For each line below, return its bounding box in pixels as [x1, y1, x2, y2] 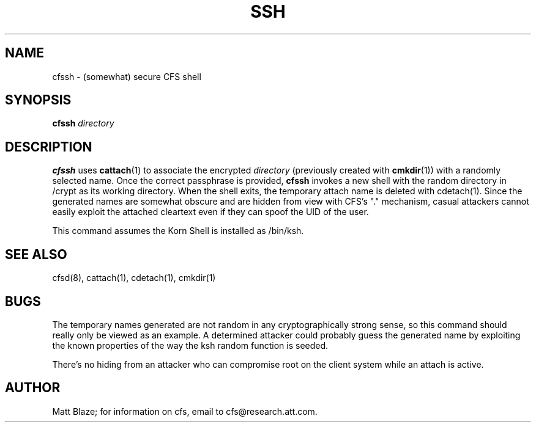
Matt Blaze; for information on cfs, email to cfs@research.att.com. [52, 406, 318, 417]
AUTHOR [5, 380, 61, 396]
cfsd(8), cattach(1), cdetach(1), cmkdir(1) [52, 272, 216, 283]
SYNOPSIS [5, 92, 72, 108]
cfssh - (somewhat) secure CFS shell [52, 71, 201, 82]
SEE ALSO [5, 246, 67, 262]
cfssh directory [52, 118, 114, 129]
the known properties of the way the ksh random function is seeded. [52, 340, 329, 351]
